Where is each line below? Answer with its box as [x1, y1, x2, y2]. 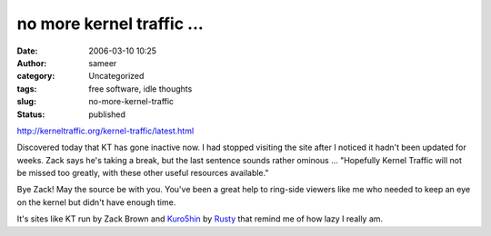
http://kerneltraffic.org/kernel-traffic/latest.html [16, 125, 195, 136]
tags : [16, 83, 37, 94]
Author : [16, 57, 47, 68]
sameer [88, 57, 117, 68]
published [88, 109, 126, 120]
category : [16, 71, 55, 82]
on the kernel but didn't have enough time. [16, 196, 176, 208]
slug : [16, 96, 36, 107]
